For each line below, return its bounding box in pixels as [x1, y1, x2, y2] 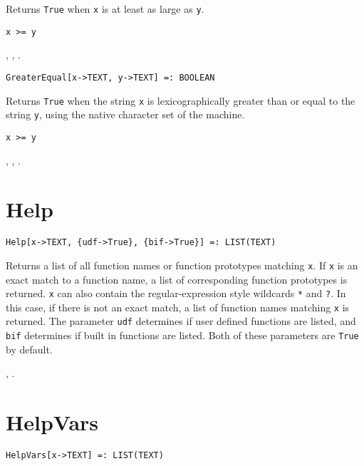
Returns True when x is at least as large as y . [6, 1, 204, 16]
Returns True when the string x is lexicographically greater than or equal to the [6, 93, 355, 108]
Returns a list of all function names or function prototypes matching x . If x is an [6, 257, 358, 272]
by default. [6, 341, 53, 356]
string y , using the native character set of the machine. [6, 107, 245, 122]
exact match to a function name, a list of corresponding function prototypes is [6, 271, 348, 286]
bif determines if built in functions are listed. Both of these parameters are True [6, 328, 359, 343]
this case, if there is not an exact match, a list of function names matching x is [6, 299, 350, 314]
